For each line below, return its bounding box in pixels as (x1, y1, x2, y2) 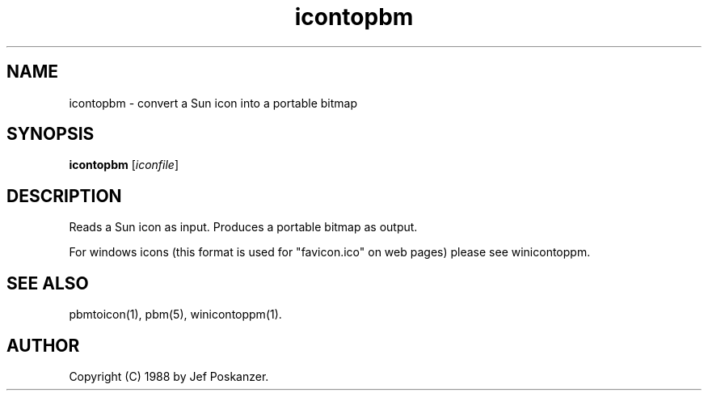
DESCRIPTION (6, 185, 122, 206)
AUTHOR (6, 335, 80, 356)
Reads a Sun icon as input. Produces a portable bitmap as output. (69, 220, 418, 234)
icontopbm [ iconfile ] (69, 158, 179, 172)
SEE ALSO (6, 272, 89, 294)
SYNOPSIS (6, 124, 95, 145)
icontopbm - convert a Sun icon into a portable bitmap (69, 95, 357, 110)
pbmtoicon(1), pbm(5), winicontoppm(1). (69, 307, 282, 322)
